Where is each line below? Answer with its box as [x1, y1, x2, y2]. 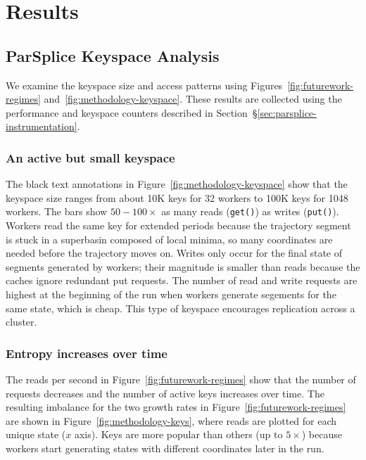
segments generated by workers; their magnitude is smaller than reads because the [6, 259, 360, 274]
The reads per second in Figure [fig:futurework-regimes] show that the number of [6, 371, 356, 386]
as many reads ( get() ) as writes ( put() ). [161, 204, 339, 219]
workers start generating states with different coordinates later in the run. [6, 440, 324, 455]
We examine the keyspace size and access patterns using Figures [6, 77, 283, 92]
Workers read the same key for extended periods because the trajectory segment [6, 218, 351, 233]
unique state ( [6, 427, 66, 442]
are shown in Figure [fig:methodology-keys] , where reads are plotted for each [6, 413, 337, 428]
